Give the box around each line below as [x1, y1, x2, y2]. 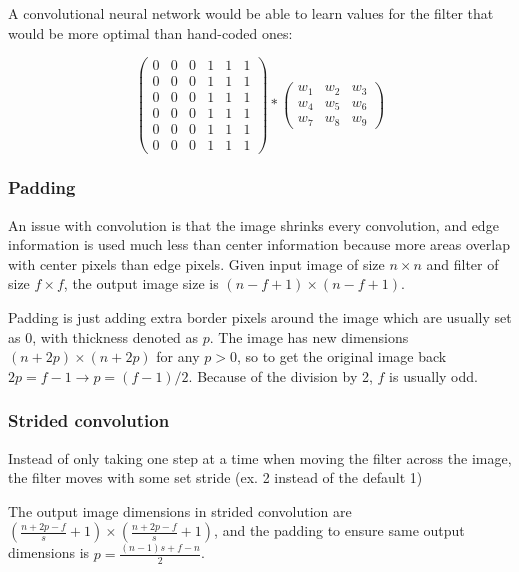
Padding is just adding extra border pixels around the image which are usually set [8, 307, 512, 328]
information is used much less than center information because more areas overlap [8, 234, 510, 255]
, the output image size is [63, 273, 219, 294]
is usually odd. [389, 365, 478, 386]
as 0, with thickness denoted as [8, 326, 199, 347]
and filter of [426, 253, 499, 274]
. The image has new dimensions [209, 326, 409, 347]
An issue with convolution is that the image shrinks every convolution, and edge [8, 214, 499, 235]
